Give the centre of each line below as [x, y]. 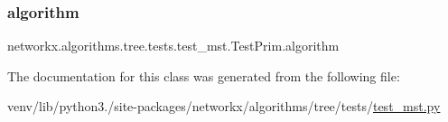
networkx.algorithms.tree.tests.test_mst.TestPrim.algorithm [173, 46]
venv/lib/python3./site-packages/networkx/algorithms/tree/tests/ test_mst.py [224, 106]
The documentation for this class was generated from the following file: [204, 75]
